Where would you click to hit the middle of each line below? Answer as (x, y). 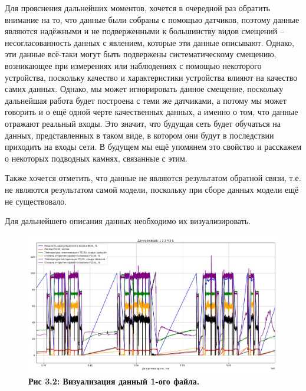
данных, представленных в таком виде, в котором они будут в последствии (139, 135)
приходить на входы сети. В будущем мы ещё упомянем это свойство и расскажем (153, 147)
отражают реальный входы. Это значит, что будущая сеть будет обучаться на (143, 123)
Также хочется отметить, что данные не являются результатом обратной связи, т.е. (153, 178)
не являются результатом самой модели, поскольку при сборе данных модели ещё (152, 189)
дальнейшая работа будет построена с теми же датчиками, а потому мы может (146, 100)
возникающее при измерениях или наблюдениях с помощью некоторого (133, 65)
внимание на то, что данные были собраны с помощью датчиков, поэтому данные (152, 19)
